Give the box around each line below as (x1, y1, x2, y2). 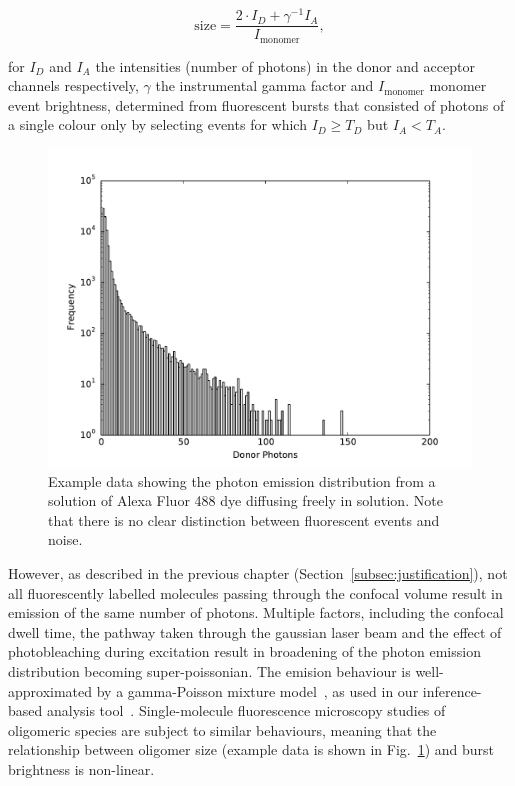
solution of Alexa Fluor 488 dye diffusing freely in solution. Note (48, 490, 443, 511)
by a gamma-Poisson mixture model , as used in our (96, 680, 419, 701)
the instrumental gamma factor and (155, 75, 374, 96)
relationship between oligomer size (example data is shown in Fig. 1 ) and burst (8, 739, 495, 760)
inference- (422, 680, 482, 701)
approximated (8, 680, 93, 701)
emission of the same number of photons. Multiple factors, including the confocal (8, 602, 504, 623)
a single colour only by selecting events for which (8, 114, 307, 135)
